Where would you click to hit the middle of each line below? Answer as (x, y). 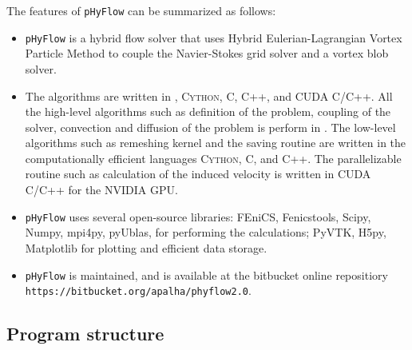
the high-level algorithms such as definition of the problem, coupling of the (208, 111)
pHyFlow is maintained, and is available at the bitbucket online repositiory (206, 274)
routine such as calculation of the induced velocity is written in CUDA (198, 174)
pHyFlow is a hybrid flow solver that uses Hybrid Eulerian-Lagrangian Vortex (214, 37)
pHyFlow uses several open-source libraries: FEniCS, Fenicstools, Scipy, (198, 216)
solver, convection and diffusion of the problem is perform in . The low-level (210, 127)
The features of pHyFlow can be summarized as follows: (141, 10)
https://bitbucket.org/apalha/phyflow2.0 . (138, 290)
